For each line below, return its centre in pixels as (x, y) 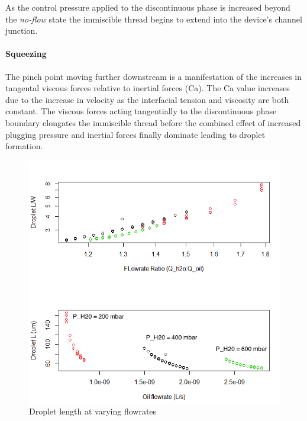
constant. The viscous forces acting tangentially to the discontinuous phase (141, 111)
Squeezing (26, 54)
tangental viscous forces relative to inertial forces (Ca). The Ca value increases (148, 88)
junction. (22, 30)
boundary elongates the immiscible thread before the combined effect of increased (153, 122)
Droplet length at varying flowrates (93, 411)
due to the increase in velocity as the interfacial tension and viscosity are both (147, 99)
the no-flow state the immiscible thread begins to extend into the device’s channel (154, 19)
